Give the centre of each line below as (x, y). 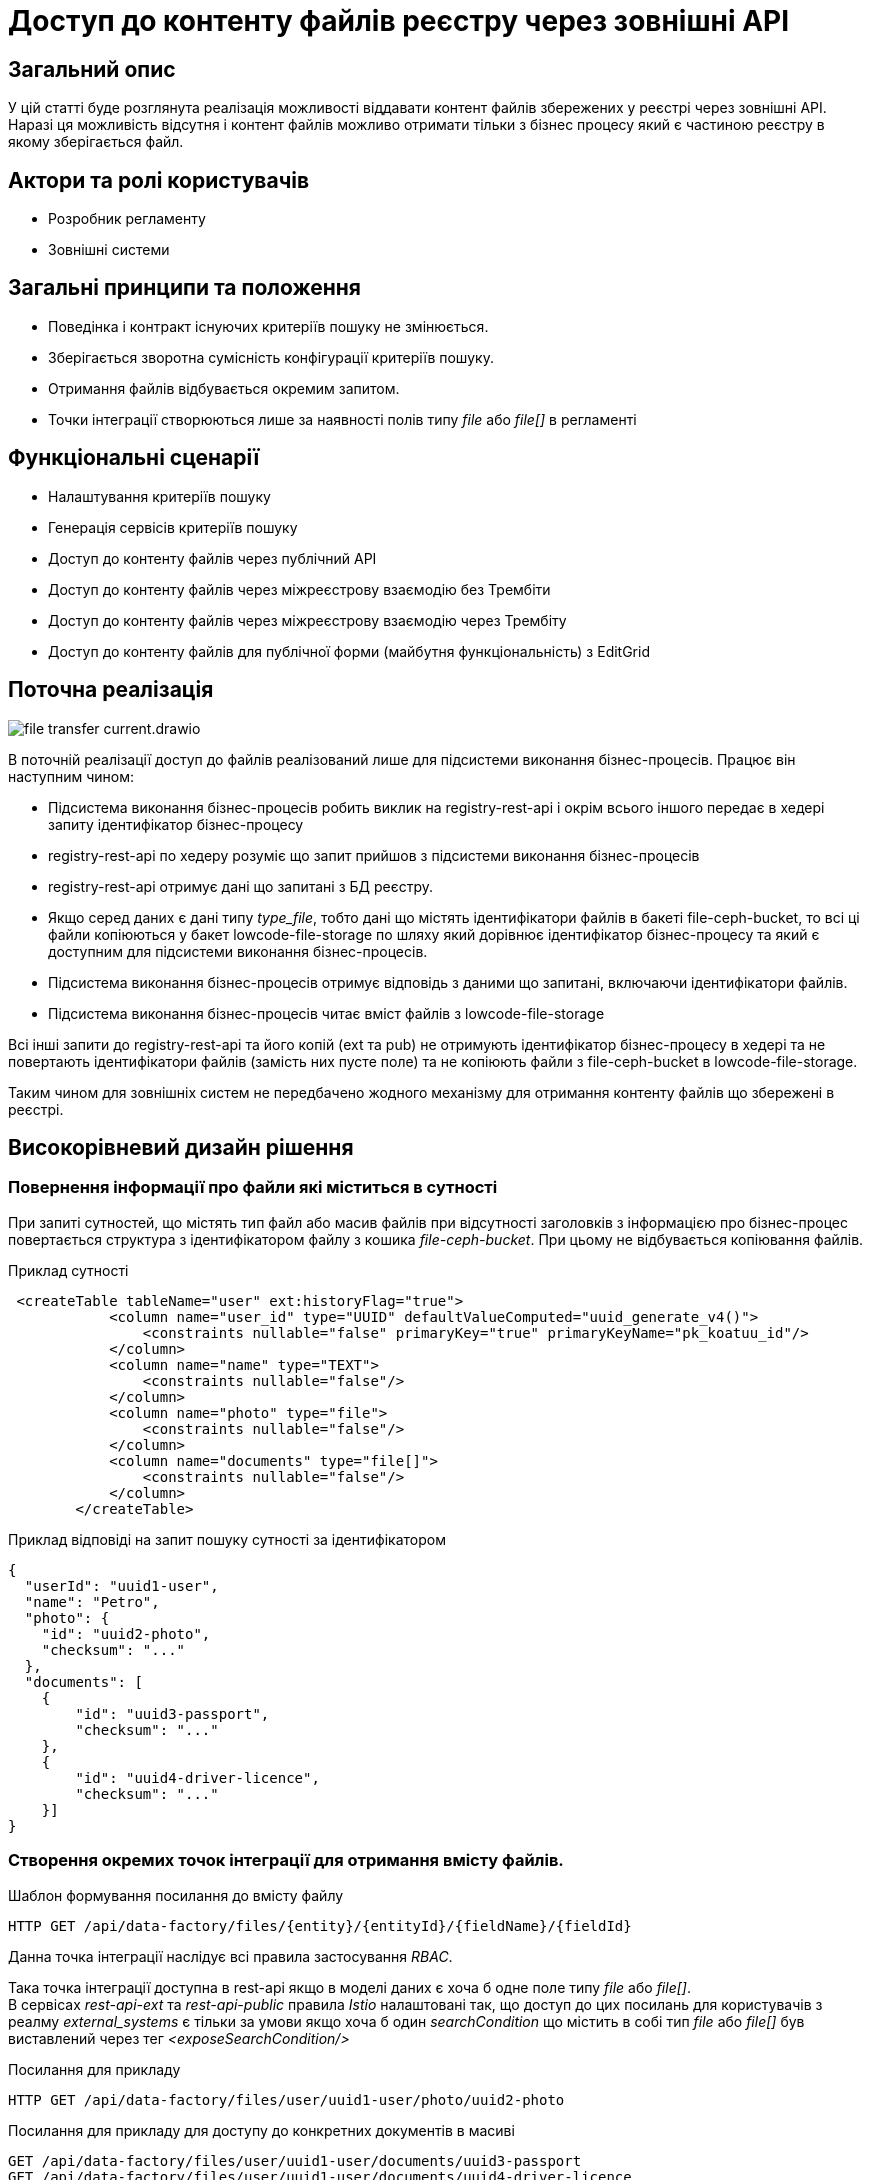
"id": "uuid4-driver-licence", (197, 1777)
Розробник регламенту (127, 219)
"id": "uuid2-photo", (126, 1633)
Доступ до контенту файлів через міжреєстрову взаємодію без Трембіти (299, 589)
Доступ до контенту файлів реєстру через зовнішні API (399, 21)
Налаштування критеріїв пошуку (159, 496)
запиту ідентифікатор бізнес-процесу (176, 824)
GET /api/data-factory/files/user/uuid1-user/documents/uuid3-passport (295, 2160)
